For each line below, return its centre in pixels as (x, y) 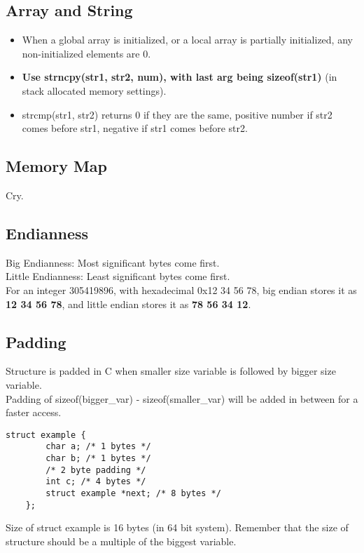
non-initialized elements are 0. (86, 53)
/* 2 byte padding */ (96, 470)
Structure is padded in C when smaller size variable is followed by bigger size (171, 371)
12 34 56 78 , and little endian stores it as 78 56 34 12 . (128, 304)
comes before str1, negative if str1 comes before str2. (135, 128)
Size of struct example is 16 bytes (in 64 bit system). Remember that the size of (177, 527)
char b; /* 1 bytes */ (98, 459)
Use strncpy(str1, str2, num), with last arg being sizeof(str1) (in (180, 77)
